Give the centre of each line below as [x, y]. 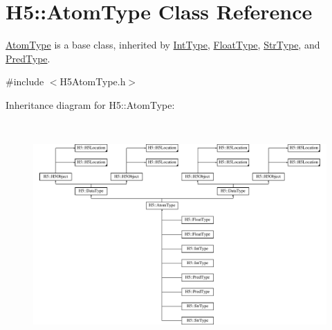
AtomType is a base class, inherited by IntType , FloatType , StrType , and [163, 45]
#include [25, 81]
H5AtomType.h [93, 81]
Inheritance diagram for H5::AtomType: [90, 104]
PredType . [28, 58]
